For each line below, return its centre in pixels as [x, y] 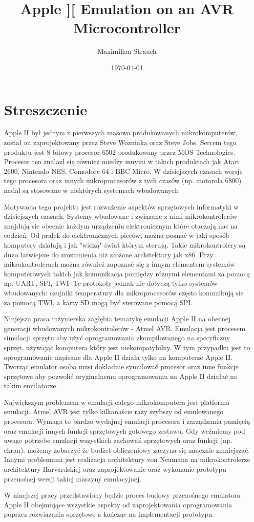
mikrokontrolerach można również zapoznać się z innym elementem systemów [120, 264]
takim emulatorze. [31, 386]
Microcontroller [127, 28]
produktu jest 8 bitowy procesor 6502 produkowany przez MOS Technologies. [120, 152]
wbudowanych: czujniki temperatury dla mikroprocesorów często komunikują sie [124, 292]
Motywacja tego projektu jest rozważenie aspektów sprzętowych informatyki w [121, 206]
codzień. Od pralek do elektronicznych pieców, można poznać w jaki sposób [117, 235]
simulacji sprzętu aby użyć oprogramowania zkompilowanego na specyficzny [117, 338]
